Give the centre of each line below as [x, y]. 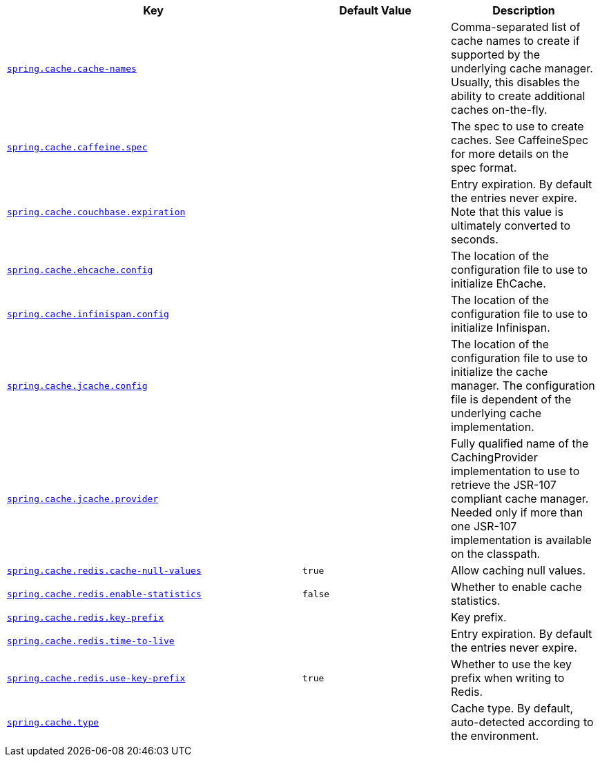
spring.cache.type [53, 722]
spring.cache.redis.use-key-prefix [96, 678]
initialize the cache [500, 372]
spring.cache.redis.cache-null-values [104, 570]
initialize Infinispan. [501, 328]
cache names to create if [515, 41]
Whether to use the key [511, 664]
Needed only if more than [517, 512]
